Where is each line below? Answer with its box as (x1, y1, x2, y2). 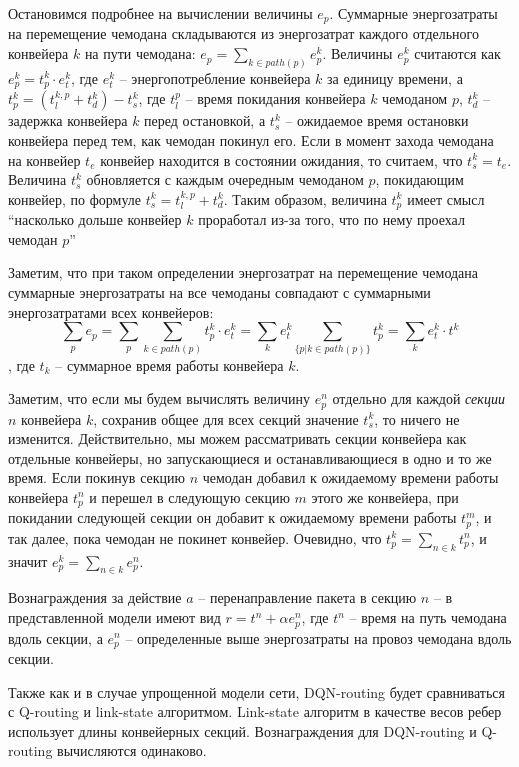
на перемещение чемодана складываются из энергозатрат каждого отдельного (8, 23, 479, 44)
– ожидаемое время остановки (285, 110, 469, 131)
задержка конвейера (8, 110, 128, 131)
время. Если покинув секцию (8, 467, 185, 488)
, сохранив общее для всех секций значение (93, 408, 359, 429)
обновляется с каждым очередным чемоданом (86, 169, 364, 190)
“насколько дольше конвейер (8, 209, 182, 230)
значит (8, 550, 48, 571)
